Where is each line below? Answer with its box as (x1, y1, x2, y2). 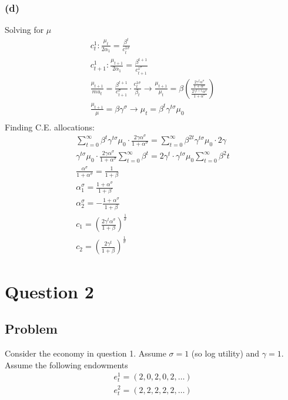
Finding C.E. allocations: (5, 120, 95, 133)
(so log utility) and (191, 347, 260, 359)
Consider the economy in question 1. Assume (5, 347, 166, 359)
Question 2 (5, 279, 94, 303)
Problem (5, 320, 58, 338)
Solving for (5, 23, 44, 36)
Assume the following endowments (5, 358, 128, 371)
